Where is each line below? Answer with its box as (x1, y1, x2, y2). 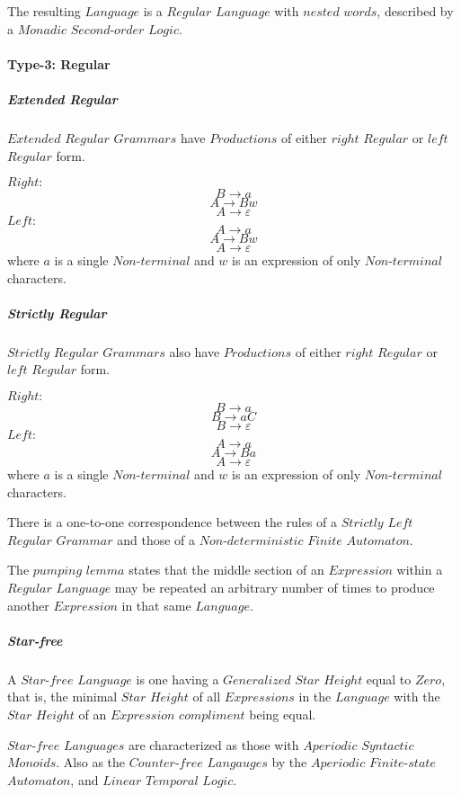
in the (298, 687, 332, 706)
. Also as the (56, 753, 126, 772)
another (7, 595, 49, 614)
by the (271, 753, 307, 772)
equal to (366, 669, 412, 688)
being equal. (249, 704, 316, 723)
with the (394, 687, 440, 706)
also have (169, 342, 220, 361)
